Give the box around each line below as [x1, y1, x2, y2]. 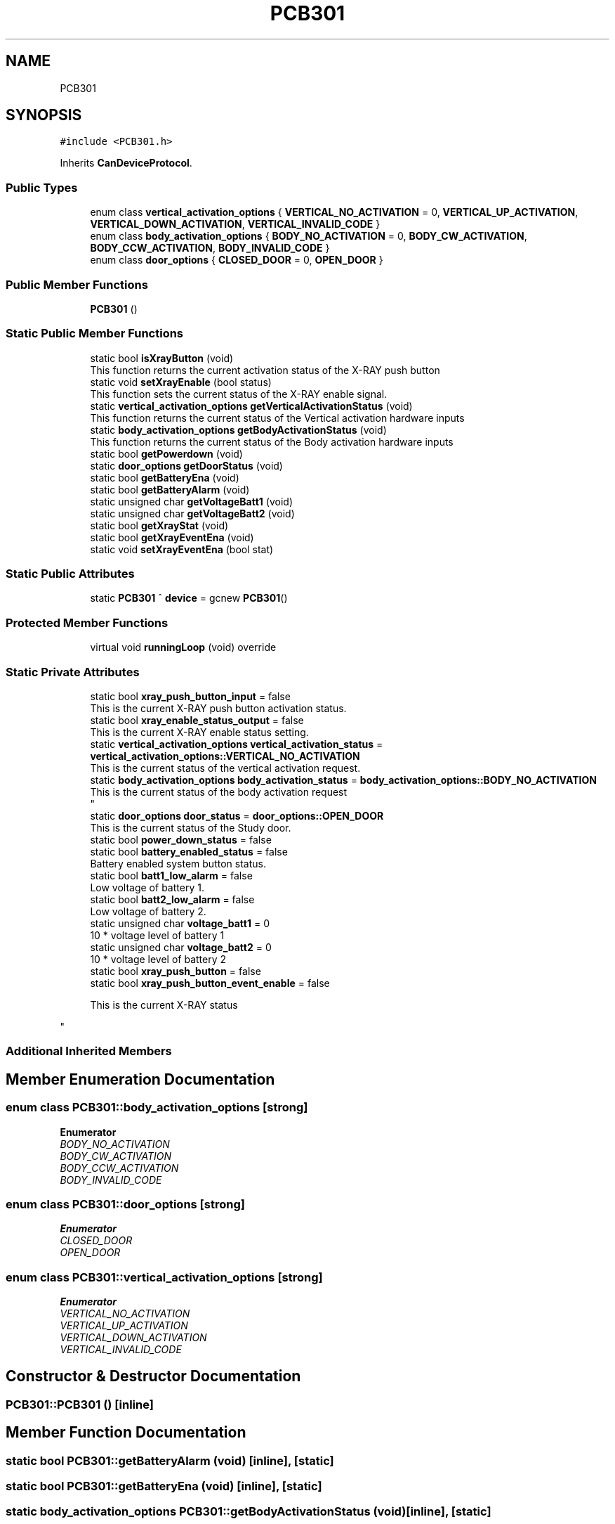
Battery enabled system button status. [90, 857, 266, 870]
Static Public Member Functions [6, 326, 184, 341]
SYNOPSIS [6, 106, 82, 124]
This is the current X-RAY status [90, 998, 238, 1011]
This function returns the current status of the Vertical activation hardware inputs [90, 411, 465, 424]
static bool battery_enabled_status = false [90, 845, 288, 858]
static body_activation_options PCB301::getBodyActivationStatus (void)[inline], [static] [6, 1504, 491, 1519]
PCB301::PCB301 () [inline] [6, 1397, 154, 1412]
